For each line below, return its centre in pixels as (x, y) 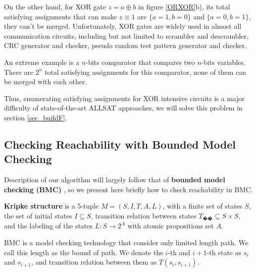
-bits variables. (223, 62)
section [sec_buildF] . (36, 117)
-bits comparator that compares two (140, 62)
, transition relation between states (144, 215)
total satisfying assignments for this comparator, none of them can (146, 72)
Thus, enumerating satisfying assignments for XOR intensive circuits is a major (124, 98)
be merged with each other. (46, 82)
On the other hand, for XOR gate (55, 6)
